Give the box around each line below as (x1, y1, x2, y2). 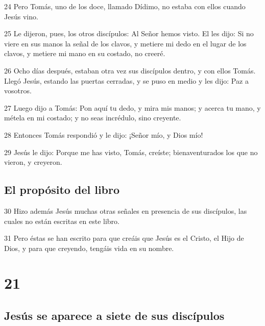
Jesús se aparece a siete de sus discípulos (4, 308, 225, 323)
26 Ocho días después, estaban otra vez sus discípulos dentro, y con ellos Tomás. (4, 65, 256, 76)
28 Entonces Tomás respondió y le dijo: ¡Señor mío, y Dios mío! (4, 129, 203, 140)
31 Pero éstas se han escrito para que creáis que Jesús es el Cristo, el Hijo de (4, 233, 244, 243)
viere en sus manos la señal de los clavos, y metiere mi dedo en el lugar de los (4, 38, 247, 48)
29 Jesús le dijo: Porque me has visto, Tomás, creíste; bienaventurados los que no (4, 146, 258, 157)
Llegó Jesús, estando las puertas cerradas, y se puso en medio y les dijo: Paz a (4, 75, 249, 86)
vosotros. (4, 85, 32, 96)
